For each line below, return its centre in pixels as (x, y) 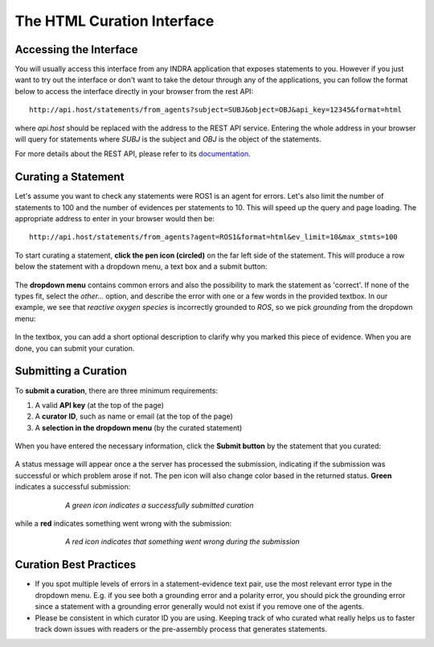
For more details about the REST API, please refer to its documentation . (133, 154)
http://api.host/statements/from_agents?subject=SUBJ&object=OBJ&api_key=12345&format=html (215, 110)
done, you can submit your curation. (75, 348)
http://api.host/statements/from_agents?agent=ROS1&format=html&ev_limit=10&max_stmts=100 (213, 237)
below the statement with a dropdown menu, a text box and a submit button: (141, 266)
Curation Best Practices (76, 565)
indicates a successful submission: (73, 487)
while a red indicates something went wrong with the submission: (123, 524)
